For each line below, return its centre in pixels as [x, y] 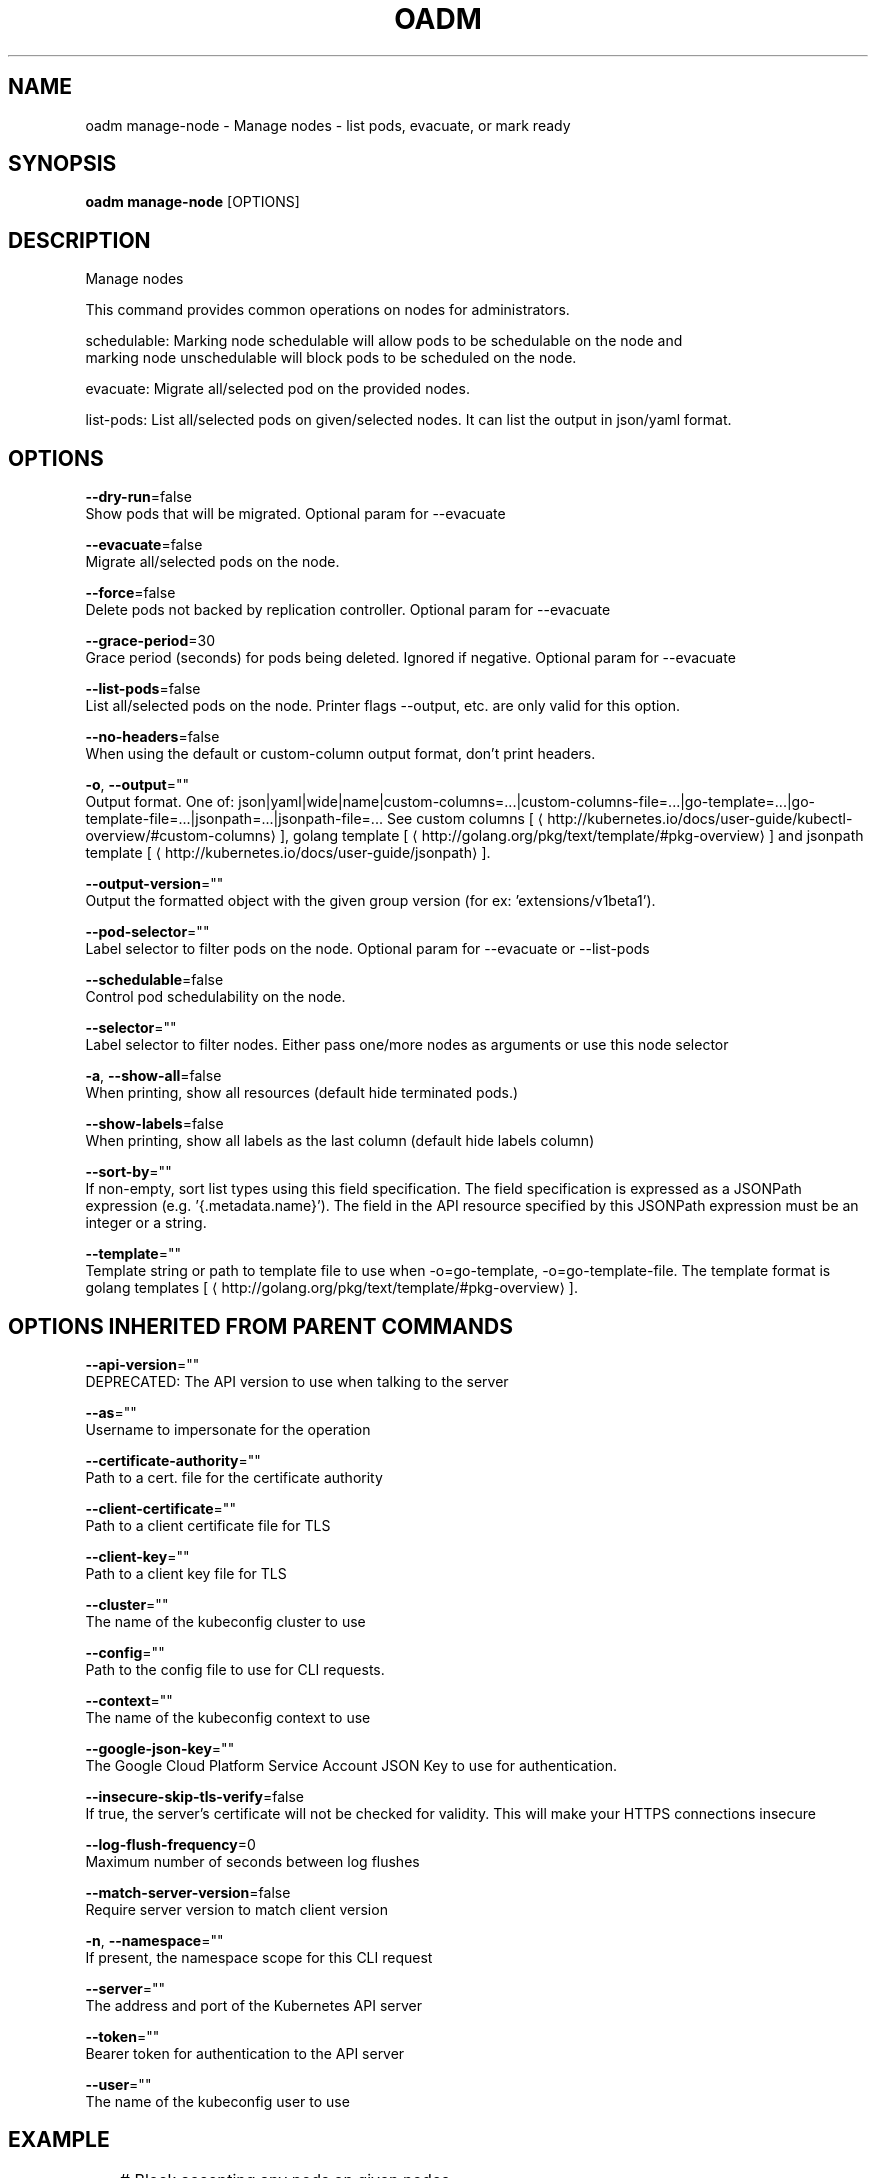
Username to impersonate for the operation [228, 1429]
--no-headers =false [152, 737]
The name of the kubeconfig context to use [228, 1717]
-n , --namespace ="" [154, 1940]
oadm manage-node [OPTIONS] [192, 202]
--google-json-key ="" [160, 1748]
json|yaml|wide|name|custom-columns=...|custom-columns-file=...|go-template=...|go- [527, 802]
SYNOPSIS [62, 164]
